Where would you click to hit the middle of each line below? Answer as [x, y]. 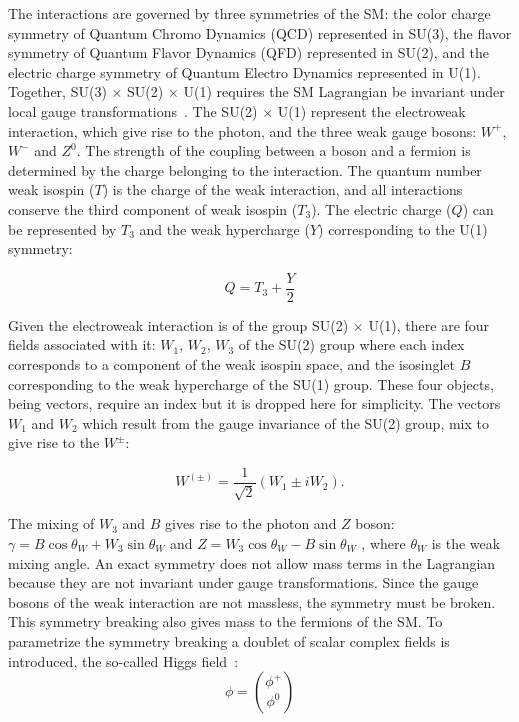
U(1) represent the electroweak [371, 110]
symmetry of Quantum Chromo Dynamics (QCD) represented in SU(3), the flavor [260, 32]
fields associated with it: [82, 344]
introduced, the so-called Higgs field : [123, 660]
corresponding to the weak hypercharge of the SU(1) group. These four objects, [251, 383]
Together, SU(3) [57, 91]
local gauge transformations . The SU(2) [133, 110]
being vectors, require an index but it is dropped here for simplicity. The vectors [254, 403]
